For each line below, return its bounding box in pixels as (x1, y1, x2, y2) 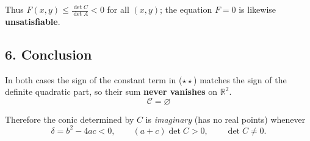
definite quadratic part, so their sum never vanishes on (5, 85, 218, 98)
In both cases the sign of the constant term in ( (5, 73, 182, 86)
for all (107, 3, 129, 15)
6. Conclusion (5, 44, 92, 63)
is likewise (239, 3, 276, 15)
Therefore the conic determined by (5, 112, 134, 125)
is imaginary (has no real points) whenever (145, 112, 306, 125)
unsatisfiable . (5, 15, 60, 27)
